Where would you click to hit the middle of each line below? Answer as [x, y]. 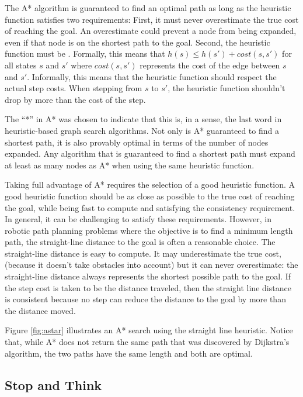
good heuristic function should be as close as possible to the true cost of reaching [150, 196]
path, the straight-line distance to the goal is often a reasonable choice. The [140, 242]
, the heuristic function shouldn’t [227, 88]
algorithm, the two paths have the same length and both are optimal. [129, 353]
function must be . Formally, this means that [85, 53]
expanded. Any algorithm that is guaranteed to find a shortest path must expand [150, 153]
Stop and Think [53, 384]
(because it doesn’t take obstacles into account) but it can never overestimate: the [151, 265]
